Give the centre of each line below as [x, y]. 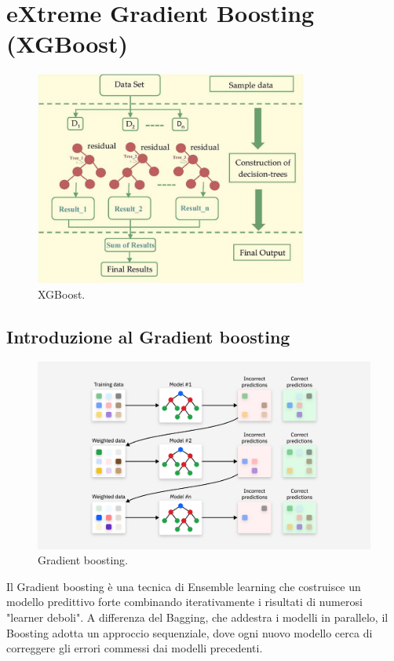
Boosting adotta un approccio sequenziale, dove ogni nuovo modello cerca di [190, 632]
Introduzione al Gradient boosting [148, 336]
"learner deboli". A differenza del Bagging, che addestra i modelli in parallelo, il [197, 617]
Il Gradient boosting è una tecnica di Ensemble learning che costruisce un [184, 586]
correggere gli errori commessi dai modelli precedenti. [135, 648]
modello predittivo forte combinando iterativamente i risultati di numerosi [184, 602]
